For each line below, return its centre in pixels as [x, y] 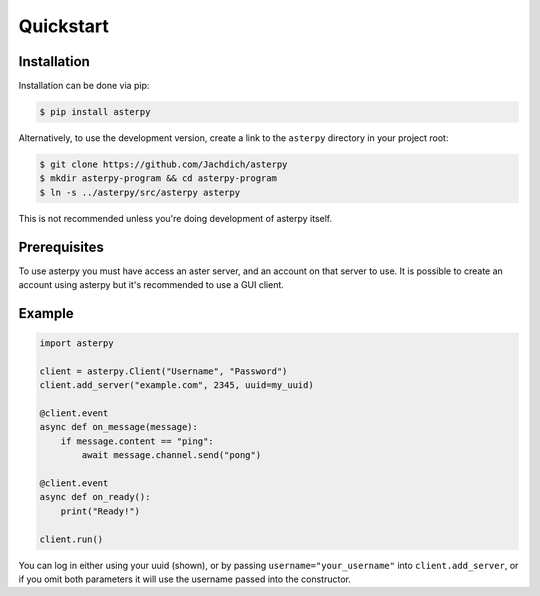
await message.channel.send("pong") [171, 455]
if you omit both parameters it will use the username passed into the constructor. [185, 579]
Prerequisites [61, 246]
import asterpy [76, 343]
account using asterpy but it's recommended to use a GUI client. [151, 285]
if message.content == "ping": [137, 441]
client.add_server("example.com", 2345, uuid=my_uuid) [176, 385]
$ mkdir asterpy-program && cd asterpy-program [158, 178]
